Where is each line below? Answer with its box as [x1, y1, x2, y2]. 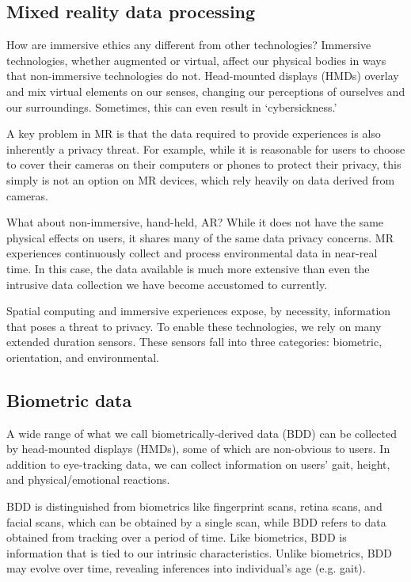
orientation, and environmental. [6, 348, 160, 365]
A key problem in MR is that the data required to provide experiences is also [6, 125, 381, 142]
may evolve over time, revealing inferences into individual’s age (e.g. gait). [6, 560, 366, 576]
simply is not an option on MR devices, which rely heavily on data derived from [6, 171, 395, 188]
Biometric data [6, 387, 132, 412]
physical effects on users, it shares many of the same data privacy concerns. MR [6, 229, 394, 245]
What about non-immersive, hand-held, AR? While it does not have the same [6, 214, 384, 230]
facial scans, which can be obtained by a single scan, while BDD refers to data [6, 513, 386, 530]
